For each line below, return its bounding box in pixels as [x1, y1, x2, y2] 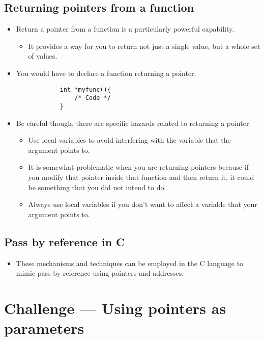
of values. [28, 50, 57, 61]
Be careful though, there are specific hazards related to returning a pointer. [16, 117, 251, 128]
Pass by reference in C [4, 233, 125, 249]
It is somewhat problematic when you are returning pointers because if [28, 162, 249, 172]
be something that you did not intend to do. [28, 181, 166, 192]
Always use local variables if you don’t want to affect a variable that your [28, 199, 257, 209]
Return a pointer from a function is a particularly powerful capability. [16, 23, 234, 34]
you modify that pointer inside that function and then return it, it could [28, 171, 254, 182]
